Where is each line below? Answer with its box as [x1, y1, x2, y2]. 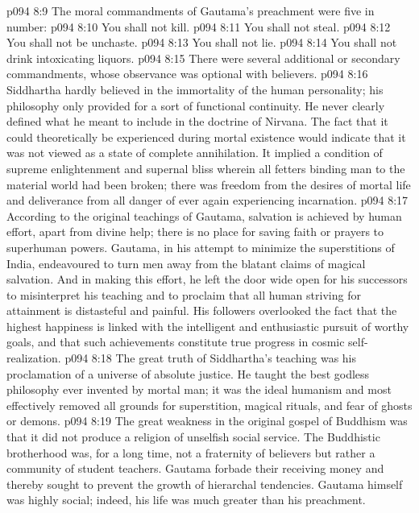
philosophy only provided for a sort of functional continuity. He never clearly [6, 97, 385, 114]
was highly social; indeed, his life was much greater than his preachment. [6, 491, 366, 508]
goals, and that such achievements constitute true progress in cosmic [6, 333, 345, 350]
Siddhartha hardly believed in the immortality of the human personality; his [6, 81, 384, 97]
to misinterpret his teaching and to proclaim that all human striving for [6, 286, 361, 303]
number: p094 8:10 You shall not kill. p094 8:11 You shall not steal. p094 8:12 [6, 18, 391, 35]
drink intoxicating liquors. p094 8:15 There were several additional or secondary [6, 49, 400, 66]
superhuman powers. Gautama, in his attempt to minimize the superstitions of [6, 238, 395, 255]
